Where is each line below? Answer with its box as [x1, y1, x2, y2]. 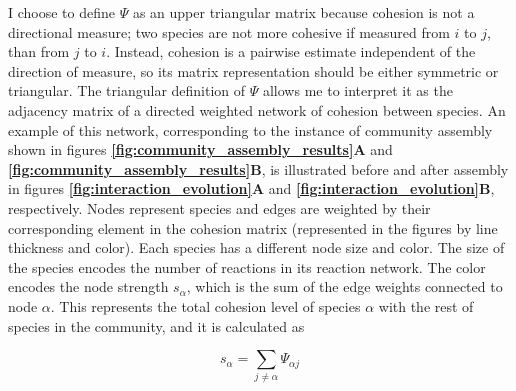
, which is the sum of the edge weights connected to [186, 276, 503, 297]
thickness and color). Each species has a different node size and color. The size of [8, 237, 505, 258]
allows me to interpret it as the [262, 80, 453, 101]
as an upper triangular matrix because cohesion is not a [132, 2, 475, 22]
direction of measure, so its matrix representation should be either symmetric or [8, 60, 499, 81]
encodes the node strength [8, 276, 169, 297]
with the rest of [378, 295, 474, 316]
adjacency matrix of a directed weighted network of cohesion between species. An [8, 99, 506, 120]
